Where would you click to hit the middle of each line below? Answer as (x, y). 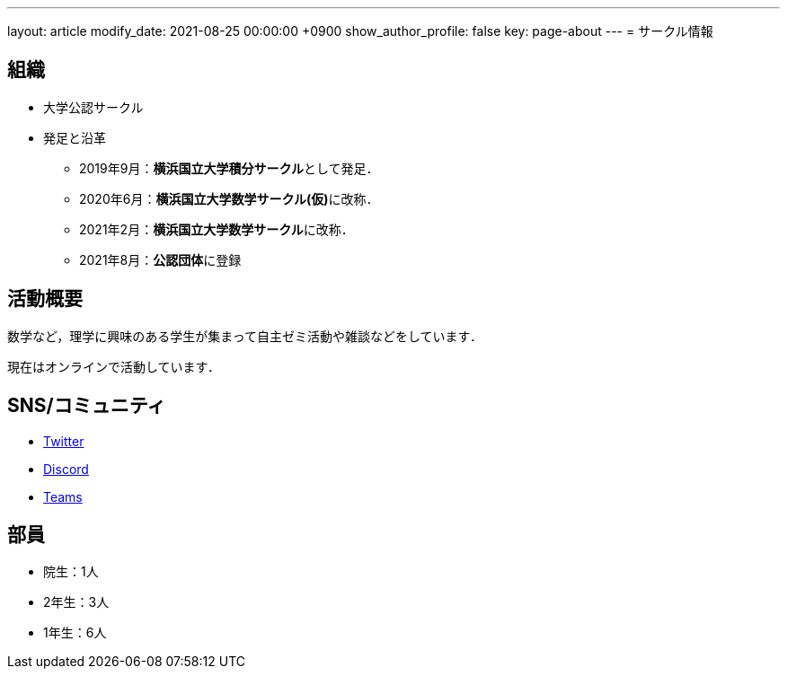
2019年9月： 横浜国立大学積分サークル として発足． (229, 168)
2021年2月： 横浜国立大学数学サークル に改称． (217, 229)
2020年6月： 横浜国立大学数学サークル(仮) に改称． (229, 198)
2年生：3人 (76, 602)
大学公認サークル (93, 107)
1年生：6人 (75, 633)
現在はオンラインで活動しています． (114, 366)
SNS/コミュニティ (87, 406)
